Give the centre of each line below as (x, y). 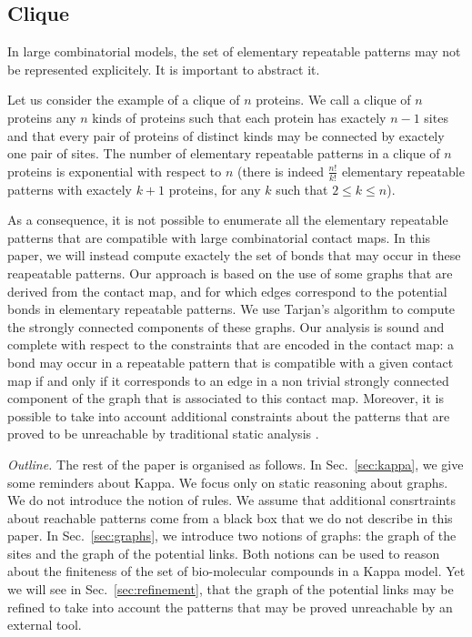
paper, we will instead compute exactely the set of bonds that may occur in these (234, 255)
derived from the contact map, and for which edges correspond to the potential (227, 291)
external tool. (45, 625)
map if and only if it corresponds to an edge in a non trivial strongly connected (228, 380)
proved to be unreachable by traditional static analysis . (163, 434)
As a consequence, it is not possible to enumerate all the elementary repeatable (228, 220)
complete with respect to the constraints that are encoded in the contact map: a (231, 344)
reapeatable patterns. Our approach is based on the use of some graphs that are (230, 273)
